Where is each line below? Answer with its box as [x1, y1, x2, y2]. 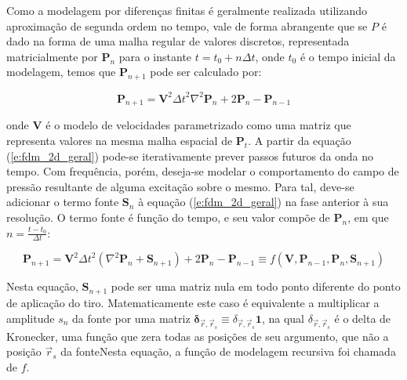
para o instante [118, 48, 192, 64]
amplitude [6, 309, 55, 326]
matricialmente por [6, 48, 98, 64]
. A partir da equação [248, 132, 351, 149]
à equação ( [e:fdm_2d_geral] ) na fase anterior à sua [138, 194, 389, 210]
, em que [347, 209, 389, 226]
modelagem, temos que [6, 63, 116, 80]
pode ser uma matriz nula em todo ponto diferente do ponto [111, 278, 401, 295]
